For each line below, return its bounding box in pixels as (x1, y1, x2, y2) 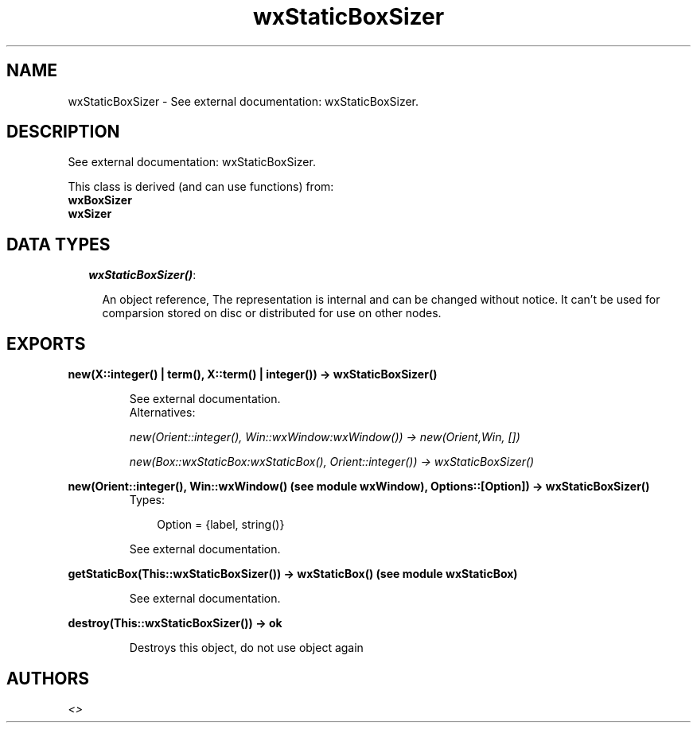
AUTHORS (6, 668, 90, 688)
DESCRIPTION (6, 122, 120, 142)
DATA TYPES (6, 234, 111, 254)
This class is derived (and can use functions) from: (68, 180, 334, 194)
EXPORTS (6, 333, 86, 354)
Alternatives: (129, 405, 196, 420)
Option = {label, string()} (157, 518, 285, 532)
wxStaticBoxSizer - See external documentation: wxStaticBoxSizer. (68, 94, 419, 108)
